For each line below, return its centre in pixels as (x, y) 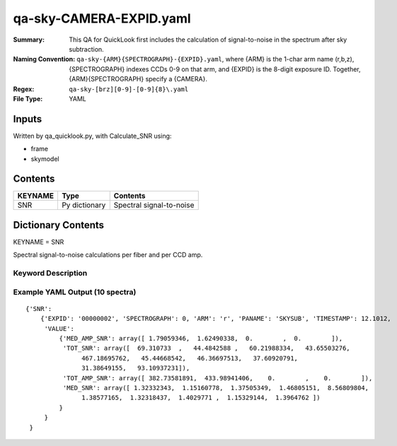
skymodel (45, 158)
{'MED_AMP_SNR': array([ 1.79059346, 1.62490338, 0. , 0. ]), (201, 339)
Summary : (29, 40)
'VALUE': (59, 328)
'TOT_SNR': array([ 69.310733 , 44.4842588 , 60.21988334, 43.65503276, (206, 348)
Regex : (24, 89)
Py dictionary (84, 205)
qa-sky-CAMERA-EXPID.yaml (102, 18)
